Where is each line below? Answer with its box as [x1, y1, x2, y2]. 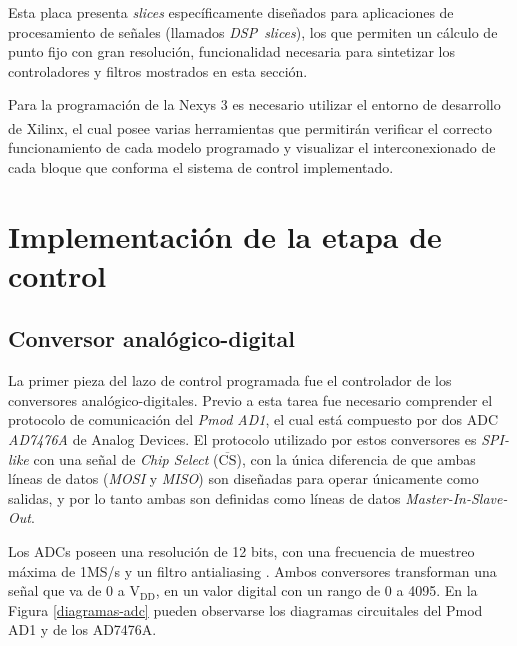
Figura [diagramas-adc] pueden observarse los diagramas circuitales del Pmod [8, 599, 483, 620]
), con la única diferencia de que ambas [236, 448, 476, 469]
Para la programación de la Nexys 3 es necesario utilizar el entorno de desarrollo [8, 94, 501, 115]
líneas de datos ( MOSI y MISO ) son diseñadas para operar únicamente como [8, 468, 479, 489]
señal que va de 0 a [8, 580, 125, 601]
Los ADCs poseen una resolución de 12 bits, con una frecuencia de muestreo [8, 540, 475, 561]
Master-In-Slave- [405, 487, 508, 508]
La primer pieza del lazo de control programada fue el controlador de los [8, 370, 452, 391]
